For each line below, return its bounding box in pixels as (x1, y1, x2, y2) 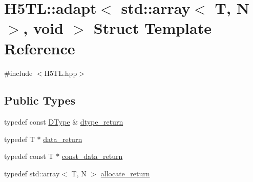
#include (4, 67, 33, 78)
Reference (4, 37, 75, 58)
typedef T (4, 133, 35, 144)
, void (23, 17, 64, 38)
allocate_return (100, 168, 150, 179)
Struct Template (93, 17, 212, 38)
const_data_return (61, 151, 123, 161)
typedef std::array (4, 168, 60, 179)
